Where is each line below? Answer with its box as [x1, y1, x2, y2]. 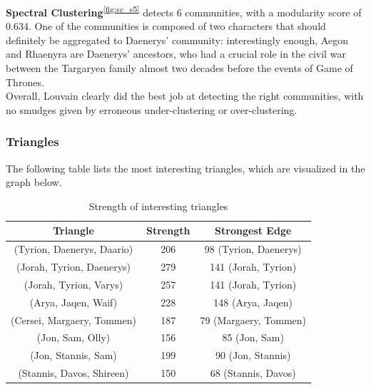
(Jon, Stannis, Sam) [30, 348, 117, 363]
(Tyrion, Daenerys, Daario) [14, 242, 133, 256]
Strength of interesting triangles [88, 198, 228, 213]
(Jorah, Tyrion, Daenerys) [16, 259, 131, 274]
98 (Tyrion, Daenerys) [204, 242, 302, 256]
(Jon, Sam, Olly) [36, 330, 111, 345]
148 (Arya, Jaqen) [213, 294, 293, 309]
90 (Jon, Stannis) [215, 348, 291, 363]
